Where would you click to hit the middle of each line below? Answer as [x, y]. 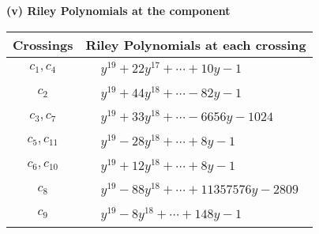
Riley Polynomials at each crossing [196, 44]
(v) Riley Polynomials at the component [118, 10]
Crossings [43, 44]
